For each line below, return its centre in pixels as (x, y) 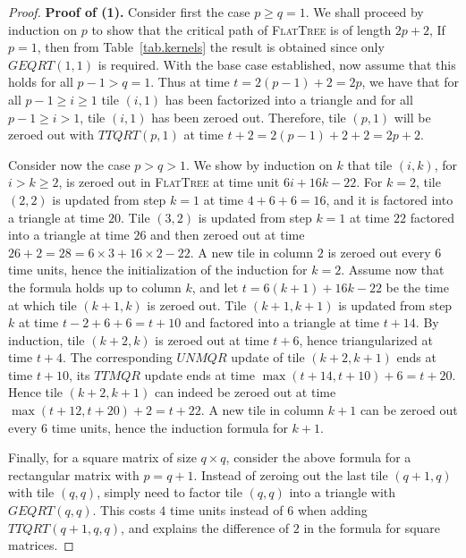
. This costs (124, 510)
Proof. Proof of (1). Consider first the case (129, 12)
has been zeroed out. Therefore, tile (249, 117)
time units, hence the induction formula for (169, 427)
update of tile (268, 357)
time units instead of (227, 510)
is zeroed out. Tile (197, 304)
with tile (31, 492)
